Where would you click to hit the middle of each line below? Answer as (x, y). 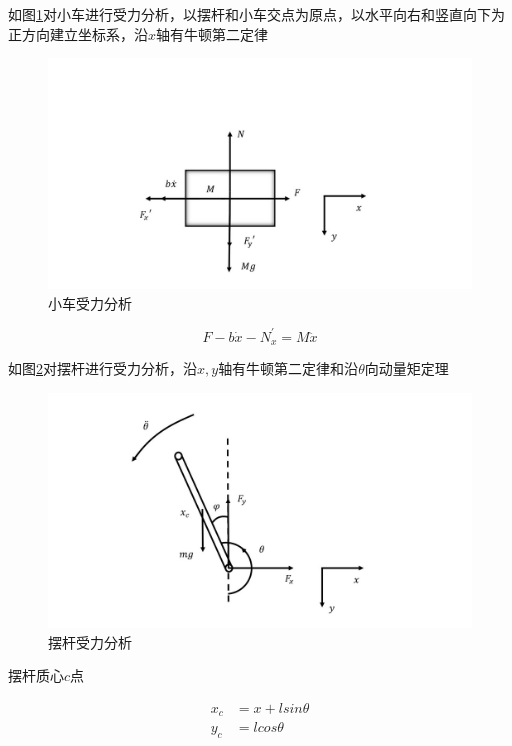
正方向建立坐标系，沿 (78, 33)
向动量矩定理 (406, 368)
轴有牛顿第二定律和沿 (288, 368)
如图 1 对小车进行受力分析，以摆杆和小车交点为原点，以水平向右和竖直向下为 (256, 14)
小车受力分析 (90, 302)
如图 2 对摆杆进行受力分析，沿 (102, 368)
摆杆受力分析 (90, 641)
